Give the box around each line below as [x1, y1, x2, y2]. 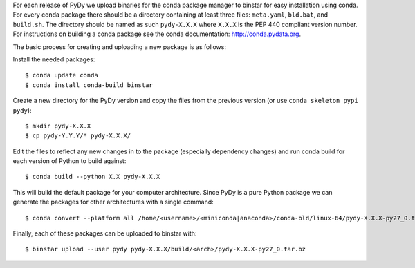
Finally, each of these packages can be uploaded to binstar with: [12, 229, 197, 238]
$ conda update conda [25, 71, 98, 79]
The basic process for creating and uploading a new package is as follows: [12, 42, 227, 51]
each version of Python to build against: [12, 157, 127, 165]
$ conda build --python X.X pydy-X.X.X [25, 173, 160, 181]
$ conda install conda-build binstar [25, 81, 154, 89]
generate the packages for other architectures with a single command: [12, 198, 214, 207]
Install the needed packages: [12, 55, 95, 64]
